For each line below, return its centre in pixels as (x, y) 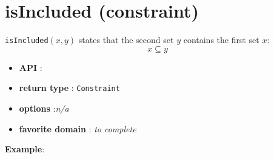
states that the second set (126, 40)
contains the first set (221, 40)
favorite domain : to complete (78, 128)
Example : (25, 149)
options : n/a (44, 108)
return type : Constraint (69, 88)
